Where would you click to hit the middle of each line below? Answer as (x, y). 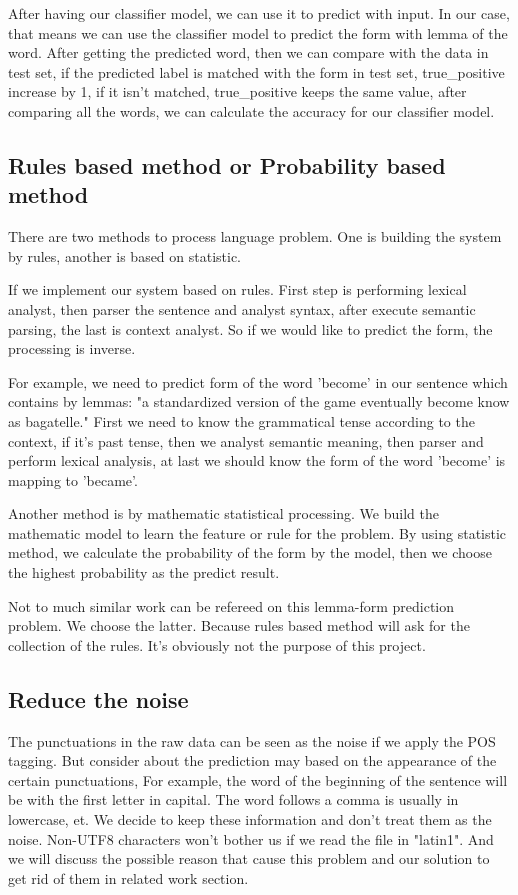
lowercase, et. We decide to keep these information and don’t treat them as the (250, 819)
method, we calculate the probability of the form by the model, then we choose (250, 552)
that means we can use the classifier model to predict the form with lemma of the (258, 32)
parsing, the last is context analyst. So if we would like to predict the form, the (250, 328)
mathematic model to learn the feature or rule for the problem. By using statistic (257, 532)
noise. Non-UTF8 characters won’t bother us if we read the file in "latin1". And (251, 838)
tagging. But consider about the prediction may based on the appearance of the (252, 760)
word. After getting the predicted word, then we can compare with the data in (248, 52)
